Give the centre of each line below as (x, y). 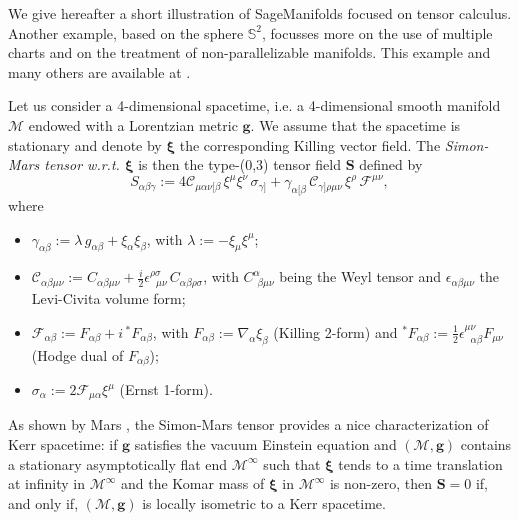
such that (292, 463)
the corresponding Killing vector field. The (310, 144)
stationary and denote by (85, 144)
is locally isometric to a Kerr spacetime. (264, 502)
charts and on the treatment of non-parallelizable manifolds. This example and (249, 52)
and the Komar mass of (193, 483)
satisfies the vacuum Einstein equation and (265, 444)
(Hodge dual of (77, 354)
